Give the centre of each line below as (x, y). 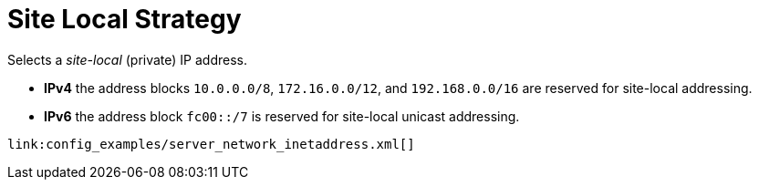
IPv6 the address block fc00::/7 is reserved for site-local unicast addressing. (282, 116)
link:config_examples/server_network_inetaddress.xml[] (211, 144)
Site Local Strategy (125, 19)
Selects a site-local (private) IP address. (128, 59)
